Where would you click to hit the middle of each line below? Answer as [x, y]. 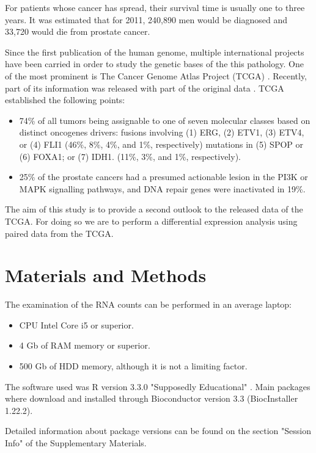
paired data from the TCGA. [59, 233]
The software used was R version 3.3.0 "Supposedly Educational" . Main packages [158, 386]
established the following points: [65, 100]
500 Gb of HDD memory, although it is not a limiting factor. [133, 366]
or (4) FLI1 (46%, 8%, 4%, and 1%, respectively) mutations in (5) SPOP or [161, 144]
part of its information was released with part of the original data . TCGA [145, 88]
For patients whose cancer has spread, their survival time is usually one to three [155, 7]
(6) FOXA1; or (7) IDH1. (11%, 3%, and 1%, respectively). [130, 156]
